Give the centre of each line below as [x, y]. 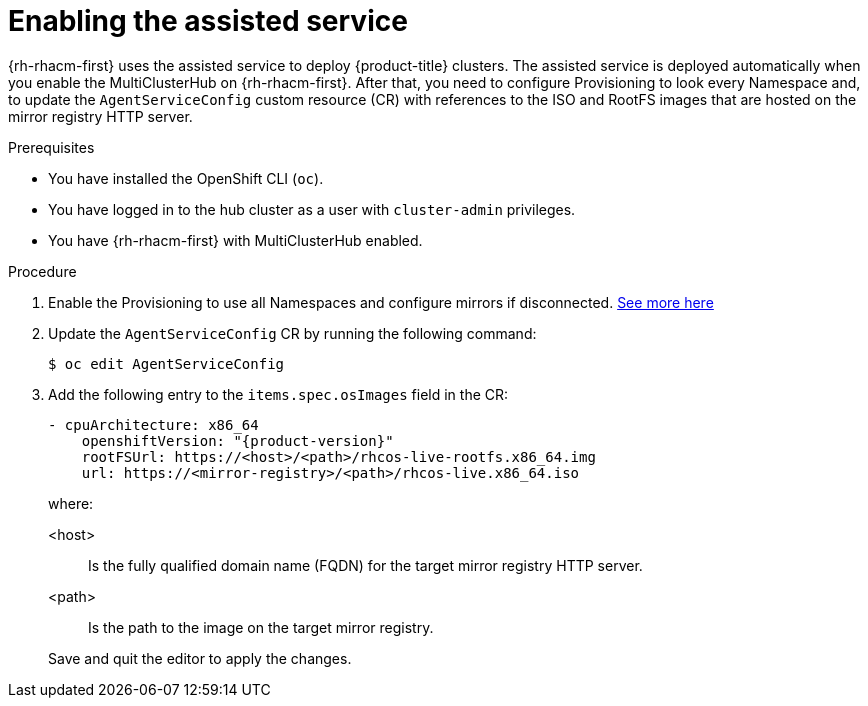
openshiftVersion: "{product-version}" [237, 440]
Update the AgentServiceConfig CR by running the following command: [292, 333]
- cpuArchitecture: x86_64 [153, 424]
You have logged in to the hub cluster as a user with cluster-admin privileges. [312, 209]
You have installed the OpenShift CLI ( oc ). [186, 178]
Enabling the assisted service [208, 21]
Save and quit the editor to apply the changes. [200, 658]
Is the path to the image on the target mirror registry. [261, 627]
